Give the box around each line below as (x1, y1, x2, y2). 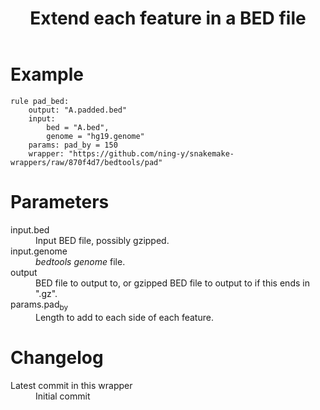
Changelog (10, 346, 104, 369)
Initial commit (35, 390, 91, 402)
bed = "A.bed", (46, 122, 110, 132)
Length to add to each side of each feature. (35, 311, 214, 323)
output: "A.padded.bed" (28, 105, 128, 115)
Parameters (10, 191, 110, 214)
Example (10, 63, 84, 86)
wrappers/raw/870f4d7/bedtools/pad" (10, 157, 163, 167)
